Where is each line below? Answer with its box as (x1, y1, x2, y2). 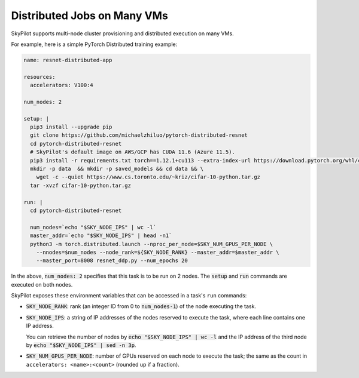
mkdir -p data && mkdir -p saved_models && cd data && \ (30, 165, 204, 172)
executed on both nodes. (11, 281, 73, 288)
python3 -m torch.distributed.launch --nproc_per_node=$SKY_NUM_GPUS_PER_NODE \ (30, 241, 273, 247)
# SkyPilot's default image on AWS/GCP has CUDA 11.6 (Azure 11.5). (30, 149, 236, 155)
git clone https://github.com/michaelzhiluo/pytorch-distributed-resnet (30, 132, 248, 139)
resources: (23, 73, 56, 80)
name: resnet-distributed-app (23, 57, 112, 63)
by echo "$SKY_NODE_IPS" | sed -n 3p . (26, 342, 136, 349)
